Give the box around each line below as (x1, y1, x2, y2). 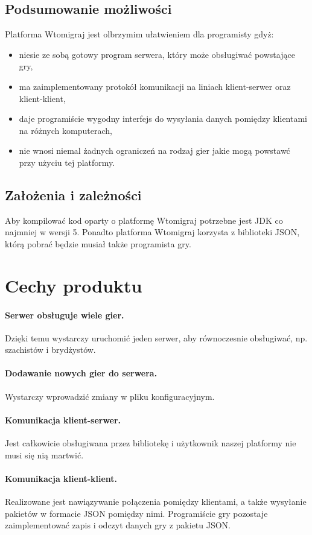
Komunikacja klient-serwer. (5, 413, 121, 426)
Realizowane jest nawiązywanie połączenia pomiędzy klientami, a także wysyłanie (5, 495, 307, 508)
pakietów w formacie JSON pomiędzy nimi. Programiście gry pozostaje (5, 507, 268, 519)
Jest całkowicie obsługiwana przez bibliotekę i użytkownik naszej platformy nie (5, 437, 296, 449)
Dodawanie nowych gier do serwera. (5, 367, 158, 379)
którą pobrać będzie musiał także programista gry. (5, 237, 191, 250)
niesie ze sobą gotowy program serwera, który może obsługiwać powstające (19, 48, 295, 60)
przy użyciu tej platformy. (19, 156, 115, 168)
